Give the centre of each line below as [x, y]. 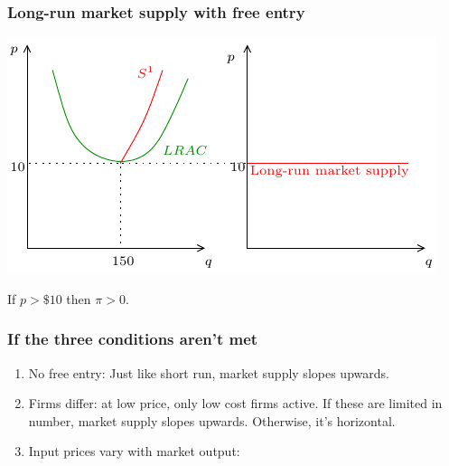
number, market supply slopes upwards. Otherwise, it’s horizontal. [212, 420]
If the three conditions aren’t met [133, 339]
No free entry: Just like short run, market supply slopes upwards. [209, 372]
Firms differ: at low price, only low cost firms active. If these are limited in [235, 403]
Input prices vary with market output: [134, 451]
